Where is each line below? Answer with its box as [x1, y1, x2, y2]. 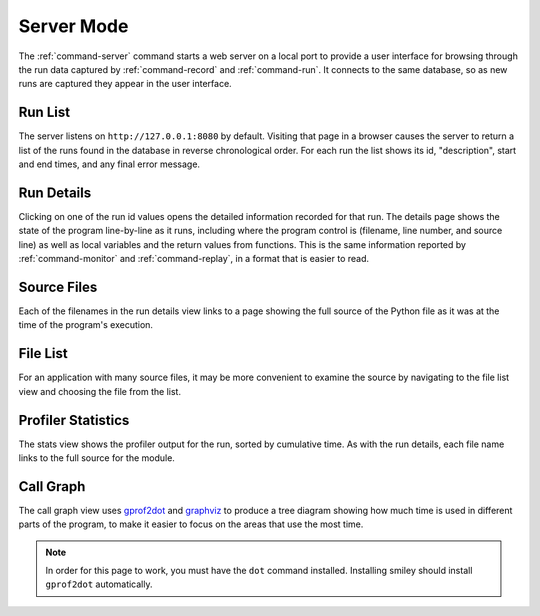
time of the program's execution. [18, 319, 154, 331]
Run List [18, 104, 70, 121]
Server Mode [18, 15, 129, 37]
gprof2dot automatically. [45, 578, 154, 590]
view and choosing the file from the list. [18, 385, 182, 397]
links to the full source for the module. [18, 451, 175, 464]
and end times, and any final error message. [18, 158, 200, 170]
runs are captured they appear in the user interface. [18, 78, 232, 90]
